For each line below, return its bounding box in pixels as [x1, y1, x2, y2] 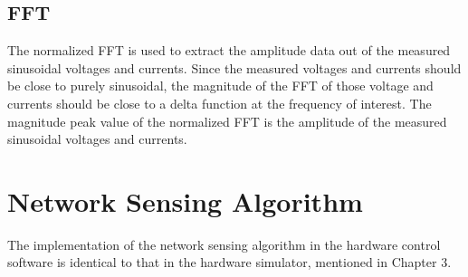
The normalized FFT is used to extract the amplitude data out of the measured [7, 41, 451, 60]
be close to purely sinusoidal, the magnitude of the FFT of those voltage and [7, 76, 434, 95]
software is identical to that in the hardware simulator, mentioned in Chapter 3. [7, 253, 452, 272]
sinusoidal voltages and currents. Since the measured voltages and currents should [7, 58, 462, 77]
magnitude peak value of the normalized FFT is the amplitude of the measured [7, 111, 447, 130]
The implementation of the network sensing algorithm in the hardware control [7, 234, 441, 253]
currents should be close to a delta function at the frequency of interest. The [7, 93, 432, 112]
